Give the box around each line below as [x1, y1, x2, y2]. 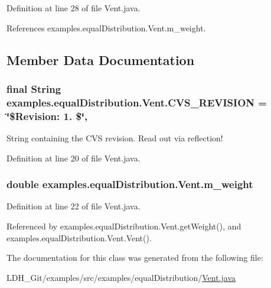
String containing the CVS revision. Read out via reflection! [6, 132, 223, 144]
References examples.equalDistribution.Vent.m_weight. [6, 21, 206, 34]
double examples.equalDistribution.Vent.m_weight [6, 177, 253, 192]
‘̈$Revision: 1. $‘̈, [6, 108, 88, 123]
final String [6, 81, 61, 96]
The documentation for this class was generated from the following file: [6, 251, 263, 264]
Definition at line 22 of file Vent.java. [6, 200, 141, 212]
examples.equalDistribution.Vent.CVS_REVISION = [6, 95, 267, 109]
